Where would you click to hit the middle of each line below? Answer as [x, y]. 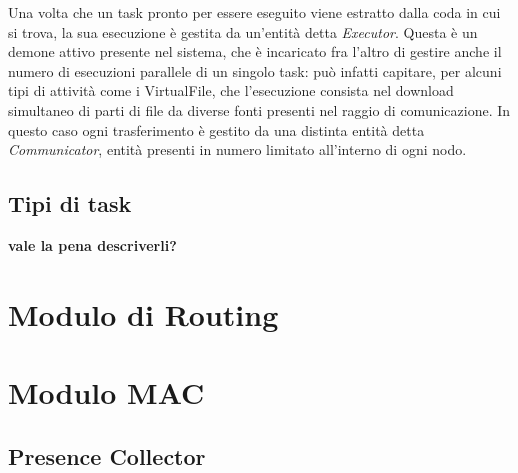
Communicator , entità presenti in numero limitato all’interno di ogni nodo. [237, 149]
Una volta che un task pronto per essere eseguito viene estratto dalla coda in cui [254, 12]
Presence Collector [107, 455]
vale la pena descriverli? [92, 244]
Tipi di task [70, 203]
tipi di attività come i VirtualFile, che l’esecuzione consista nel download [231, 90]
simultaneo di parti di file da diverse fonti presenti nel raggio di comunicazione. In [259, 109]
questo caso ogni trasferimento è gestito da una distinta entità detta [216, 129]
